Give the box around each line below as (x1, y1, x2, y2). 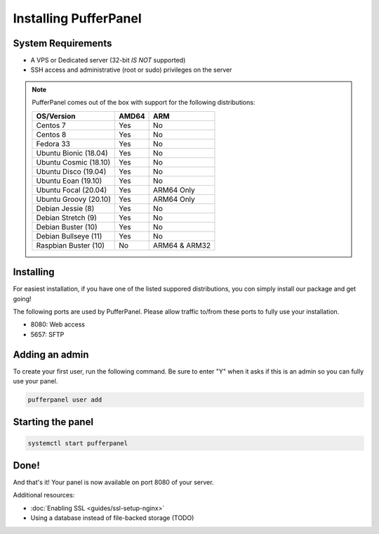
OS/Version (36, 111, 76, 121)
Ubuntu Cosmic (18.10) (36, 157, 111, 167)
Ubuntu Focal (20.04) (36, 185, 107, 195)
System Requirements (13, 37, 112, 49)
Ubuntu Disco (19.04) (36, 166, 107, 176)
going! (13, 294, 32, 303)
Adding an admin (13, 348, 89, 360)
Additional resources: (13, 491, 75, 500)
